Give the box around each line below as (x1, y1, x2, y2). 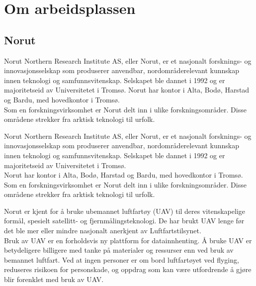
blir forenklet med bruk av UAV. (4, 274, 104, 285)
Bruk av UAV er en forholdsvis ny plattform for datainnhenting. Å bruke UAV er (4, 235, 252, 245)
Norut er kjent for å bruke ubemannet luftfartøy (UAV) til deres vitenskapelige (4, 205, 245, 216)
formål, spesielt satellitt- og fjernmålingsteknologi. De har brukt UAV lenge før (4, 215, 245, 226)
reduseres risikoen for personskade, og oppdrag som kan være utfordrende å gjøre (4, 264, 252, 275)
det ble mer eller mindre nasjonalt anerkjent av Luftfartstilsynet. (4, 225, 201, 236)
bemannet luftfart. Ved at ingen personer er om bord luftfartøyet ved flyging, (4, 254, 239, 265)
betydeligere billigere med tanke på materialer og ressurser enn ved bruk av (4, 245, 234, 255)
